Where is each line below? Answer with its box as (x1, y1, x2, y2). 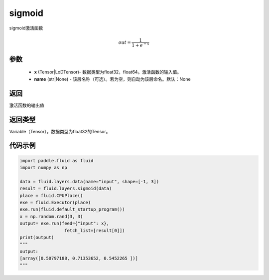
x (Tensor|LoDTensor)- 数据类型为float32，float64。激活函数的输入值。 (34, 69, 182, 75)
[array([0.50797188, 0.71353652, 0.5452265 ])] (19, 256, 138, 262)
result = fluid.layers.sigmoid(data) (19, 186, 112, 192)
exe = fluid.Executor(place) (19, 200, 91, 205)
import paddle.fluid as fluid (19, 158, 94, 163)
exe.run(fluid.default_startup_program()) (19, 207, 125, 212)
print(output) (19, 235, 54, 240)
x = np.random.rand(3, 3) (19, 214, 83, 219)
